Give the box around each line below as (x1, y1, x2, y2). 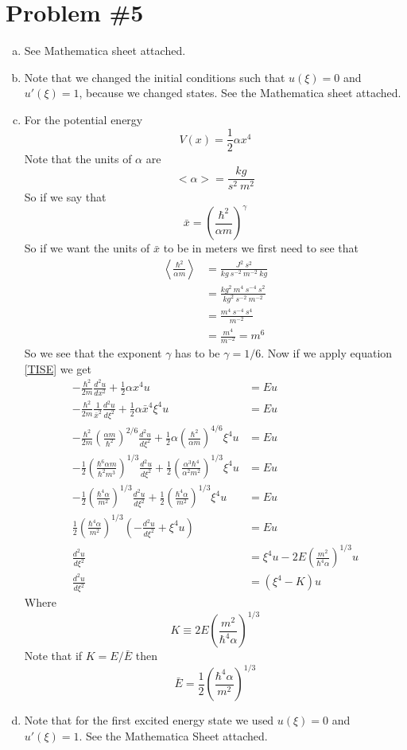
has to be (175, 345, 220, 361)
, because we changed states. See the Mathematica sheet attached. (79, 84, 401, 101)
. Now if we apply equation (261, 345, 393, 361)
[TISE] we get (24, 360, 91, 377)
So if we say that (24, 189, 107, 205)
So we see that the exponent (24, 345, 162, 361)
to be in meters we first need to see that (163, 240, 359, 256)
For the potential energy (24, 111, 143, 127)
